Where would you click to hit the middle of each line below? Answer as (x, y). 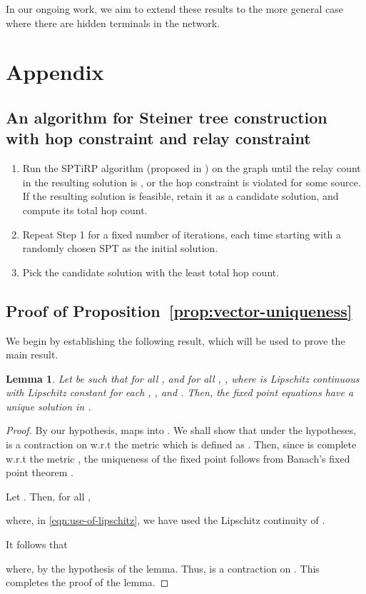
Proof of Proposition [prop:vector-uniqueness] (179, 310)
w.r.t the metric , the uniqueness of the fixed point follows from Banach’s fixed (178, 458)
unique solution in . (49, 406)
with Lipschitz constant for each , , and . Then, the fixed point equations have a (180, 392)
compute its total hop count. (85, 210)
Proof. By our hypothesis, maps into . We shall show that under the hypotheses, (181, 430)
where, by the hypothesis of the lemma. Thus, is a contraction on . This (163, 568)
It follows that (37, 544)
